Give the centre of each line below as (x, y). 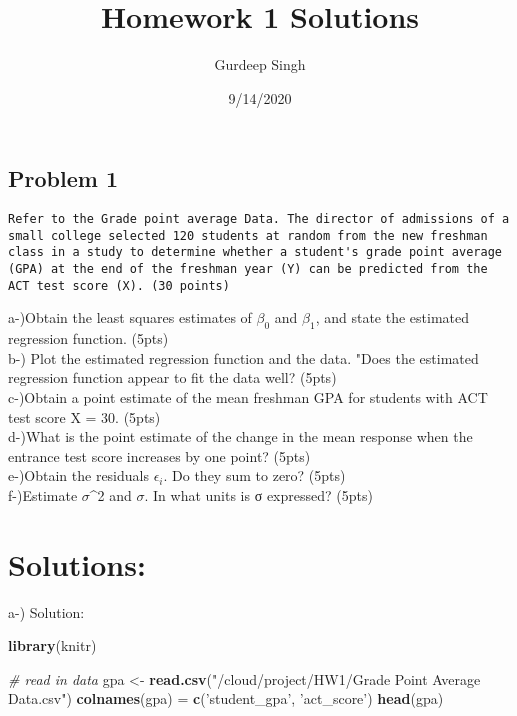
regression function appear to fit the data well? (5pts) (172, 377)
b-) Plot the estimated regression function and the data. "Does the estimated (243, 357)
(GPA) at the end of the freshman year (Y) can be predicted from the (248, 269)
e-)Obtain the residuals (78, 475)
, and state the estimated (392, 317)
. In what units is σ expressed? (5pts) (258, 494)
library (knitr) (52, 645)
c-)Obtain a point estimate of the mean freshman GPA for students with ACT (248, 396)
